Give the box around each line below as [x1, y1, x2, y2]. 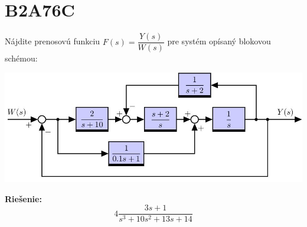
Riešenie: [5, 192, 42, 205]
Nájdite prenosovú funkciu [5, 35, 100, 47]
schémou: [5, 52, 38, 64]
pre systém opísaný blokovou [167, 35, 271, 47]
